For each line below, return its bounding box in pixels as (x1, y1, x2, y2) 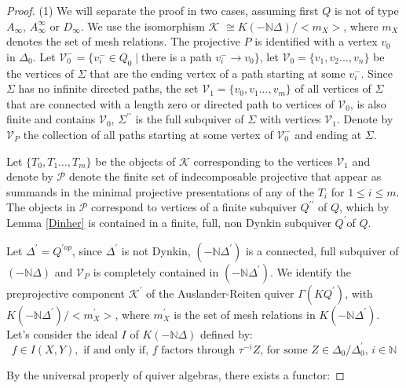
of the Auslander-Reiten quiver (145, 284, 294, 301)
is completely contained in (93, 263, 219, 280)
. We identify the (269, 263, 351, 280)
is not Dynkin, (121, 242, 191, 258)
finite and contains (6, 111, 96, 127)
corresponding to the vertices (193, 152, 333, 169)
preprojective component (6, 284, 125, 301)
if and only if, (83, 344, 149, 356)
